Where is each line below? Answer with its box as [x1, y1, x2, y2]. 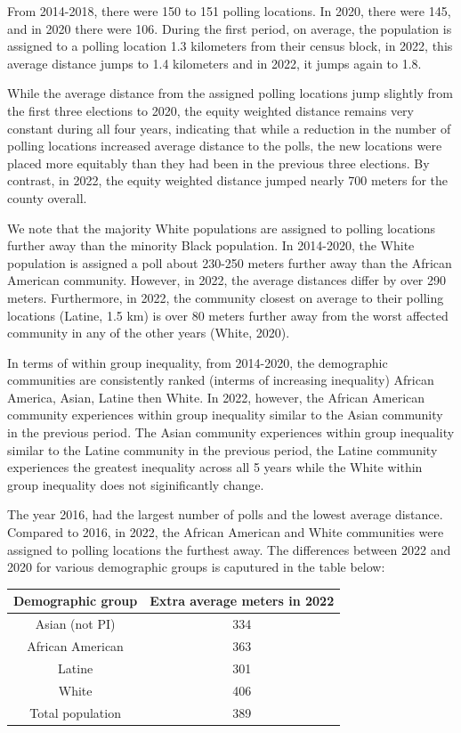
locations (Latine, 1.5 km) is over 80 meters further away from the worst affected [7, 305, 449, 324]
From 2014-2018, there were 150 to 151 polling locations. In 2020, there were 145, [7, 2, 451, 20]
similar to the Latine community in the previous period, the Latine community [7, 440, 438, 459]
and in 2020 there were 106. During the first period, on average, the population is [7, 19, 452, 37]
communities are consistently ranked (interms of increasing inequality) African [7, 371, 434, 389]
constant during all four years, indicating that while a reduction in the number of [7, 118, 451, 137]
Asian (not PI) [35, 615, 116, 633]
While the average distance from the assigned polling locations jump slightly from [7, 84, 454, 102]
